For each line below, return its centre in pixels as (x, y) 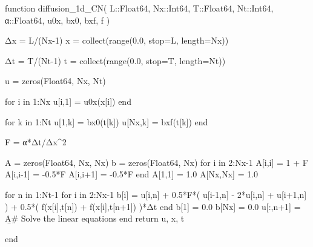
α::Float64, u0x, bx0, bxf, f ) (58, 20)
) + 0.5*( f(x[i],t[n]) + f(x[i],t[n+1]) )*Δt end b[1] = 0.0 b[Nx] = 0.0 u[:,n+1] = (153, 206)
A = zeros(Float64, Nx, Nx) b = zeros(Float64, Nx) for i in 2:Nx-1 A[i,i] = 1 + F (156, 162)
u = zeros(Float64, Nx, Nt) (55, 81)
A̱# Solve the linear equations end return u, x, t (95, 218)
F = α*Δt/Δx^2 (36, 142)
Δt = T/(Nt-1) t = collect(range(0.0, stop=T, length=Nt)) (115, 60)
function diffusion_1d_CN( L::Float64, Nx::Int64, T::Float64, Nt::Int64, (139, 8)
